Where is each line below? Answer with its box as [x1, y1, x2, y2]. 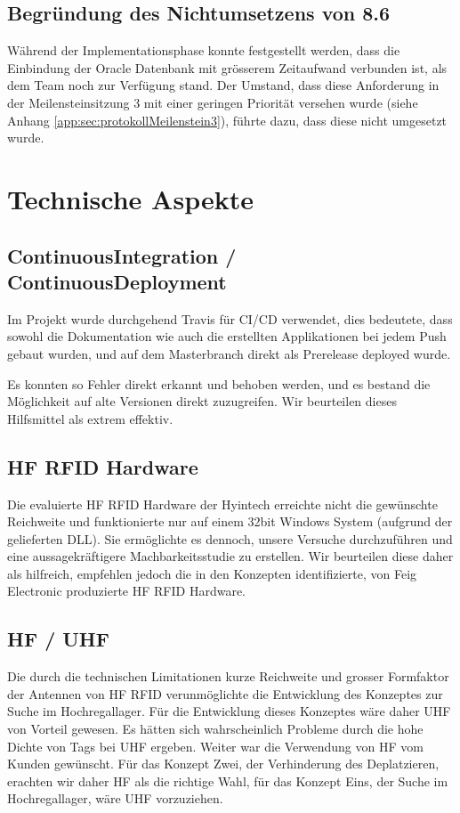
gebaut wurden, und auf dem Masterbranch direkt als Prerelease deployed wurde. [7, 344, 451, 362]
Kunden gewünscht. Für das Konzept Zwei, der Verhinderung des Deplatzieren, [7, 754, 440, 773]
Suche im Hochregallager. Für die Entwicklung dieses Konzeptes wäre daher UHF [7, 702, 451, 720]
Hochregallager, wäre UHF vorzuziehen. [7, 789, 223, 808]
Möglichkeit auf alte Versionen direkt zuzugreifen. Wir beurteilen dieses [7, 392, 397, 411]
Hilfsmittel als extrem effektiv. [7, 409, 174, 427]
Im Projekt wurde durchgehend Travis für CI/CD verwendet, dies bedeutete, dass [7, 309, 453, 328]
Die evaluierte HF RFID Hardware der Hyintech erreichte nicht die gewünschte [7, 494, 438, 513]
